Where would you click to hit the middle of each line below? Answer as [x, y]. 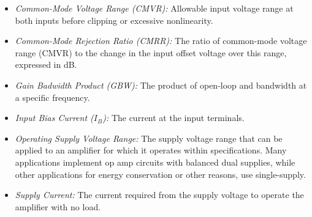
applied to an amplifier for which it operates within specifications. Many [151, 150]
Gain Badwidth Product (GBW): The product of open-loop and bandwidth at [161, 85]
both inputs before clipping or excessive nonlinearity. [114, 20]
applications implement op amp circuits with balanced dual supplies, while [155, 162]
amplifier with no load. [58, 206]
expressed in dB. [46, 64]
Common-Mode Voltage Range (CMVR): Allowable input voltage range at [154, 8]
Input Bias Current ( [54, 118]
